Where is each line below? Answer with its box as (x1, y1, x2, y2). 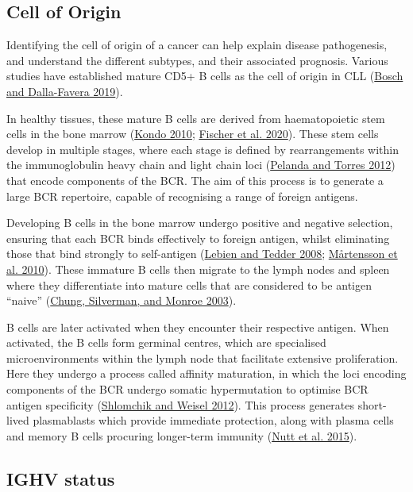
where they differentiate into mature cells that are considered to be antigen (6, 276, 372, 293)
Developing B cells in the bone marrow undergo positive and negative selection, (6, 214, 393, 231)
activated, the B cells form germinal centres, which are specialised (6, 334, 326, 351)
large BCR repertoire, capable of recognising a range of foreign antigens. (6, 187, 358, 204)
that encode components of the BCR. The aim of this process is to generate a (6, 171, 384, 188)
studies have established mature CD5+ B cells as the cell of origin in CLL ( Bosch (6, 67, 403, 84)
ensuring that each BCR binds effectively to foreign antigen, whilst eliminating (6, 229, 390, 246)
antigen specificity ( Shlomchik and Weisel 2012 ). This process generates (6, 396, 355, 413)
